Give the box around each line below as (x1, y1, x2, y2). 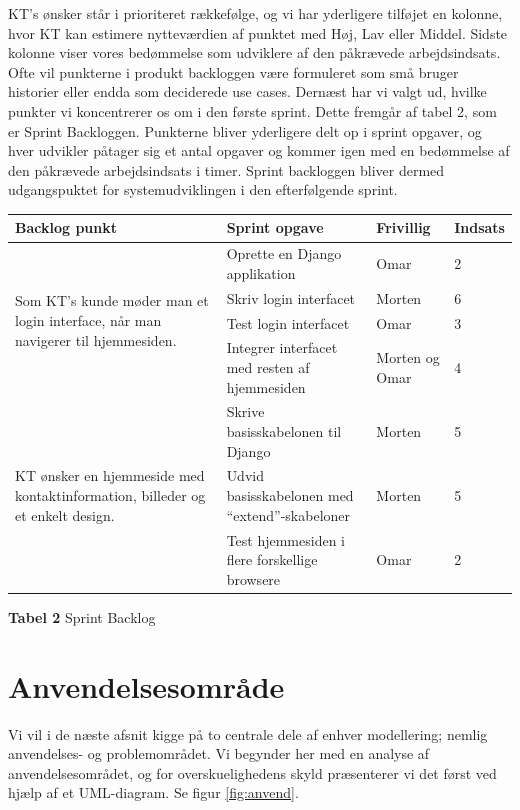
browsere (226, 568, 281, 589)
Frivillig (376, 217, 431, 238)
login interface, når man (15, 309, 162, 330)
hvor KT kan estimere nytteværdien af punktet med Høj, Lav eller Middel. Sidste (8, 22, 508, 43)
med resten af (226, 357, 310, 377)
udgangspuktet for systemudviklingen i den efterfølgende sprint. (8, 179, 398, 200)
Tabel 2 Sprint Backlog (8, 606, 156, 627)
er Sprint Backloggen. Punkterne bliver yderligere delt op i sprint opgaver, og (8, 120, 482, 141)
